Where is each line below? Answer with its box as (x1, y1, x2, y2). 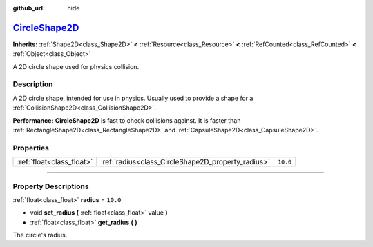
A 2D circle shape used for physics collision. (12, 62, 140, 70)
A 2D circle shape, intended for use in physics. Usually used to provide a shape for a (12, 94, 254, 102)
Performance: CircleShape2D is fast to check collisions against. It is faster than (12, 116, 241, 124)
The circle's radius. (12, 231, 68, 239)
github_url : (12, 4, 45, 12)
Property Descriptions (12, 181, 89, 191)
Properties (12, 143, 50, 152)
